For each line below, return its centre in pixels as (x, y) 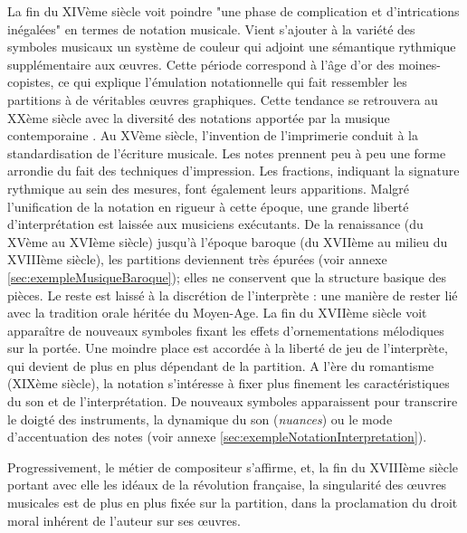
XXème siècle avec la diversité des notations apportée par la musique (199, 117)
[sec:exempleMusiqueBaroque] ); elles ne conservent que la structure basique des (227, 276)
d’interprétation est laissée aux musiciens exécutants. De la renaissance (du (215, 224)
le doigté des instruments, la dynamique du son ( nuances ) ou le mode (200, 419)
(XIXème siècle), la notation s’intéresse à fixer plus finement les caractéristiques (229, 383)
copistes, (31, 82)
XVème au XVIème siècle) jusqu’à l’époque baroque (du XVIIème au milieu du (228, 241)
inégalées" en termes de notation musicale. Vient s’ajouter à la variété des (211, 29)
